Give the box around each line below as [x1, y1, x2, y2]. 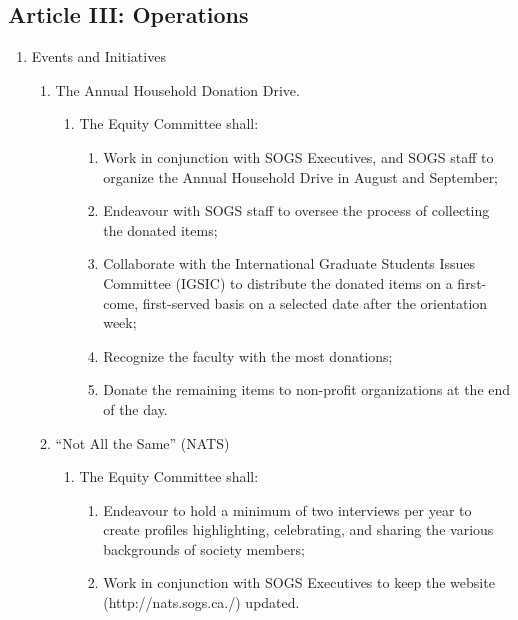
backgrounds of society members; [103, 538, 305, 559]
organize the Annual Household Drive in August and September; [103, 166, 499, 187]
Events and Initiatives [31, 46, 166, 67]
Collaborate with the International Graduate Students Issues [103, 253, 476, 274]
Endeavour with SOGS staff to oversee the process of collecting [103, 200, 490, 221]
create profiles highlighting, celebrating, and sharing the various [103, 519, 494, 540]
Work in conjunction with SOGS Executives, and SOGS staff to [103, 146, 494, 167]
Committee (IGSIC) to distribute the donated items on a [103, 272, 453, 293]
